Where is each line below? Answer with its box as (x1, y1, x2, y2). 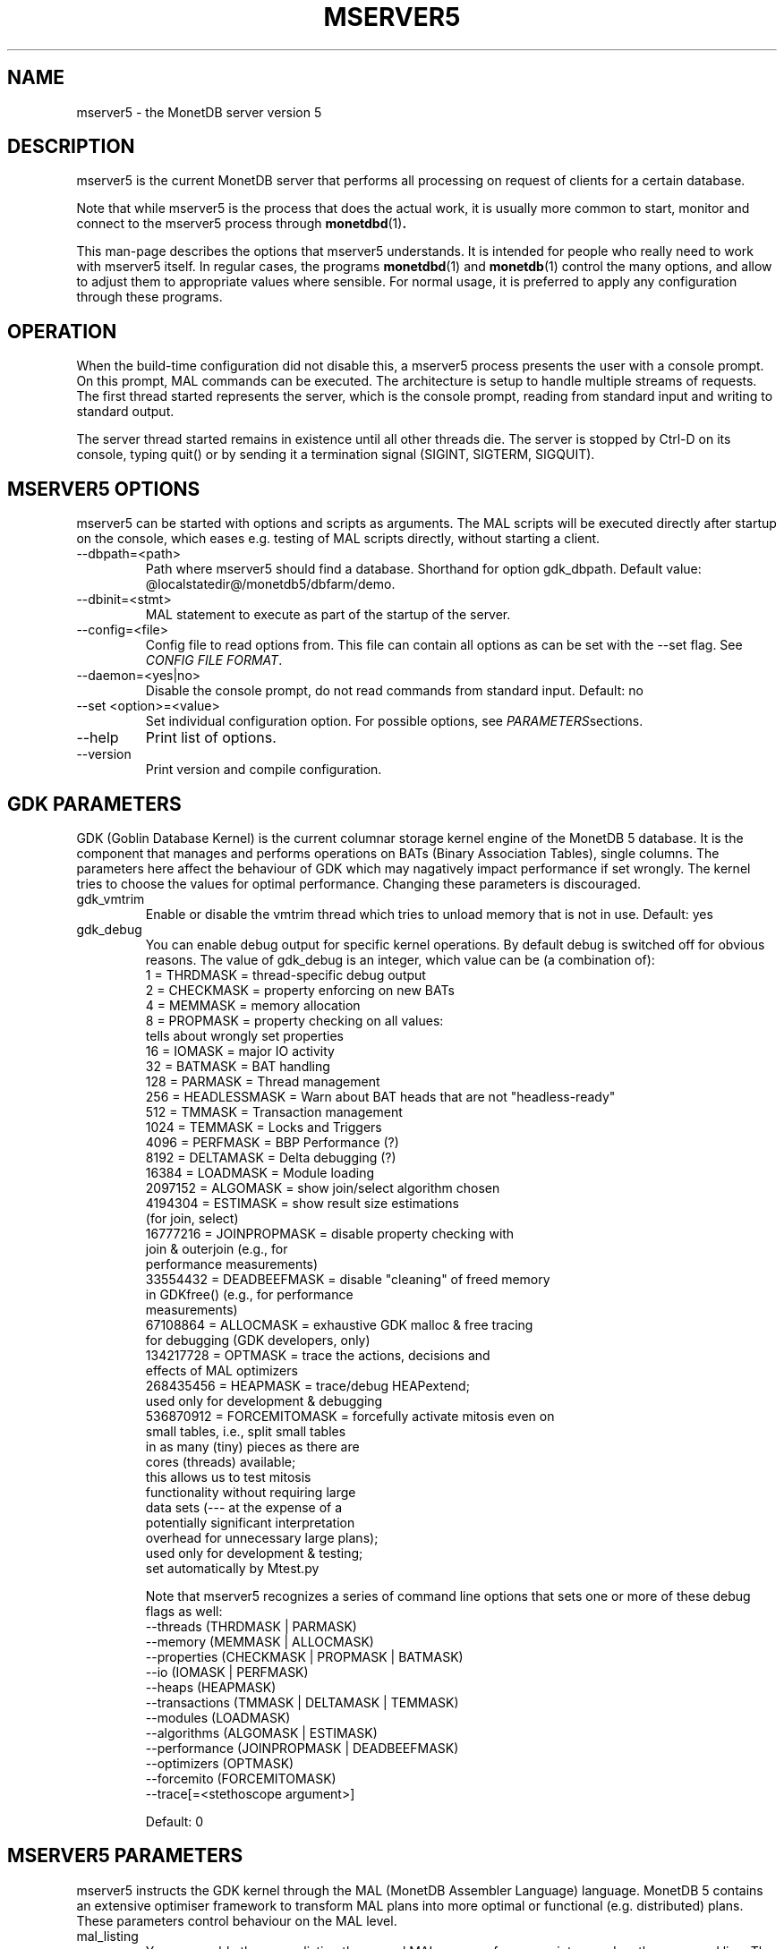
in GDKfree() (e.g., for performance (145, 1286, 354, 1302)
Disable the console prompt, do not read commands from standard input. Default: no (145, 683, 643, 699)
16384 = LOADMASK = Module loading (145, 1164, 374, 1180)
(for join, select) (145, 1210, 239, 1226)
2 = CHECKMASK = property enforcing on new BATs (145, 982, 455, 998)
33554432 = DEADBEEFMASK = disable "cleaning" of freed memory (145, 1271, 550, 1287)
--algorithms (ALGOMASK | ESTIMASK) (145, 1724, 378, 1740)
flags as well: (145, 1603, 223, 1619)
